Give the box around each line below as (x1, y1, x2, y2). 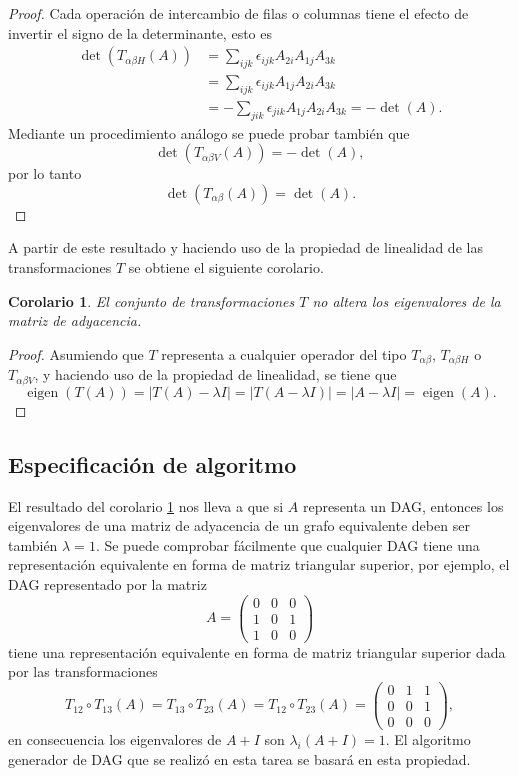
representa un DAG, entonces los (302, 495, 504, 516)
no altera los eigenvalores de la (312, 290, 501, 311)
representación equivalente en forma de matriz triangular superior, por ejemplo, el (8, 554, 510, 575)
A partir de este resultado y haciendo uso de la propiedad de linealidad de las (8, 237, 483, 258)
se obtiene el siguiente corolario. (128, 257, 324, 278)
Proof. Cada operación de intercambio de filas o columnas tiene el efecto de (8, 3, 469, 23)
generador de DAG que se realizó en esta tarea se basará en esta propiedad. (8, 748, 471, 769)
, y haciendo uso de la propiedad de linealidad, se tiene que (34, 364, 397, 385)
